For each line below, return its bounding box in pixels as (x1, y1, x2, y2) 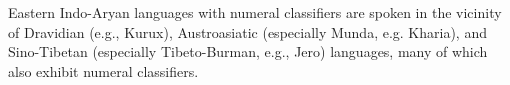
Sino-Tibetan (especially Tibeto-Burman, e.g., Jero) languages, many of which (8, 41, 488, 62)
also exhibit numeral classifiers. (8, 60, 199, 81)
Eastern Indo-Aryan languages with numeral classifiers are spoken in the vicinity (8, 2, 502, 22)
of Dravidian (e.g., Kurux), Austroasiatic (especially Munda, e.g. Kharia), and (8, 21, 487, 42)
